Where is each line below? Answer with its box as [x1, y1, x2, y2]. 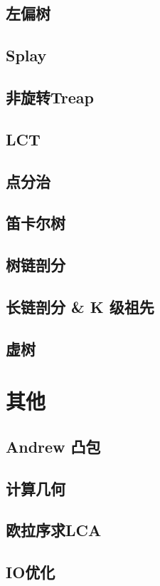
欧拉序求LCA [6, 519, 102, 541]
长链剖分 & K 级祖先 [6, 295, 154, 317]
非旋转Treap [6, 86, 94, 108]
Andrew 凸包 [6, 435, 101, 457]
